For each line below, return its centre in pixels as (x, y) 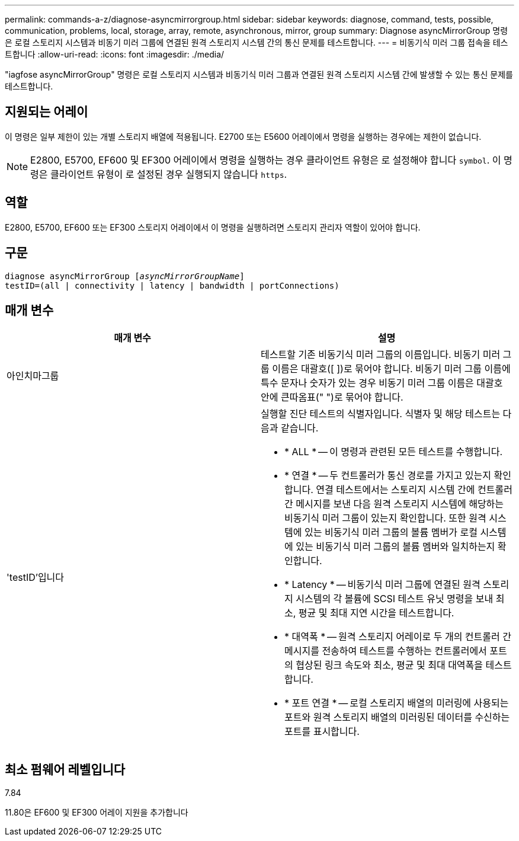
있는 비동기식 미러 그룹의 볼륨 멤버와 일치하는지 (395, 547)
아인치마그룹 (33, 376)
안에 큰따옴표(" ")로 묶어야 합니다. (332, 397)
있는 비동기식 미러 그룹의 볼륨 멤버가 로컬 (391, 533)
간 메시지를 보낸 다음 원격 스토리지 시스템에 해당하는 (394, 504)
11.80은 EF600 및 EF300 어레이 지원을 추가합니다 (97, 813)
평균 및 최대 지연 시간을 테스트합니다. (376, 613)
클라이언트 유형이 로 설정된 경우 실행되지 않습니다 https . (169, 174)
